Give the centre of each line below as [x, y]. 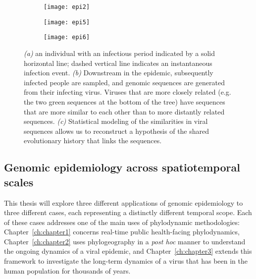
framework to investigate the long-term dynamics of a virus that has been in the [126, 261]
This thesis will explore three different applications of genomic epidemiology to [124, 202]
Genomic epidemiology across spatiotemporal [122, 167]
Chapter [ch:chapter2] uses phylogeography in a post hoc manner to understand [125, 241]
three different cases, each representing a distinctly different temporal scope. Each [128, 212]
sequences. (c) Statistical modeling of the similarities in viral [116, 121]
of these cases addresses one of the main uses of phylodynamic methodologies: [122, 222]
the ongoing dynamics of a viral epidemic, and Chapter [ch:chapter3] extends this [128, 251]
